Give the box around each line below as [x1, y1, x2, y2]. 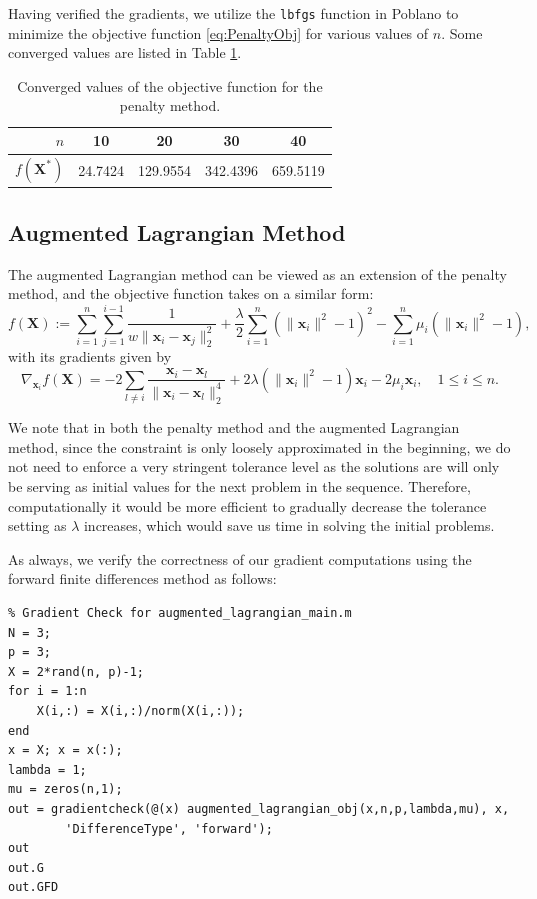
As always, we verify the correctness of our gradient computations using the [8, 548, 472, 569]
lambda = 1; [8, 762, 87, 777]
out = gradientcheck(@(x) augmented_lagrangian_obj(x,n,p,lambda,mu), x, [8, 801, 510, 816]
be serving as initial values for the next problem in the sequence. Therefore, [8, 476, 471, 496]
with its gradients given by [8, 346, 172, 367]
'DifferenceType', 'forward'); [65, 821, 273, 836]
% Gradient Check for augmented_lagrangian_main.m [8, 605, 352, 620]
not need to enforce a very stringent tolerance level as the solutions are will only [8, 456, 500, 477]
